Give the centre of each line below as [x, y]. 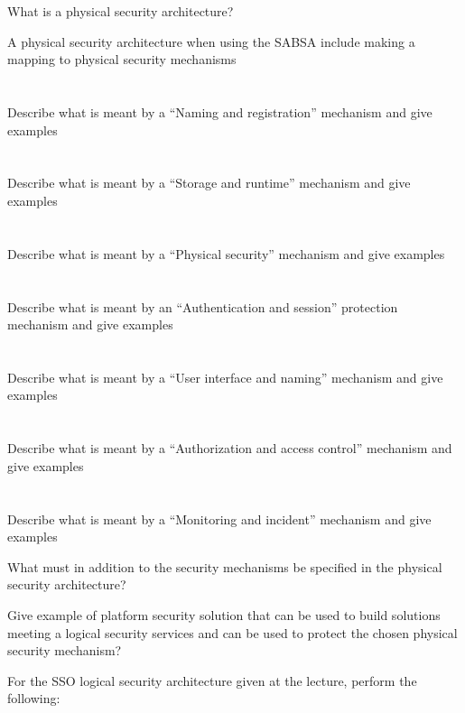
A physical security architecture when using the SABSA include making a [211, 41]
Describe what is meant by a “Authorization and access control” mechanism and [230, 448]
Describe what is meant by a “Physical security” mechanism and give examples [226, 253]
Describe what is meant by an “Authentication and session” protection [203, 306]
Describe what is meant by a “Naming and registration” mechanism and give [220, 111]
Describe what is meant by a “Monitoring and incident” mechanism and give [219, 519]
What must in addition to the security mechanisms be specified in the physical [225, 566]
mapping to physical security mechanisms [122, 59]
